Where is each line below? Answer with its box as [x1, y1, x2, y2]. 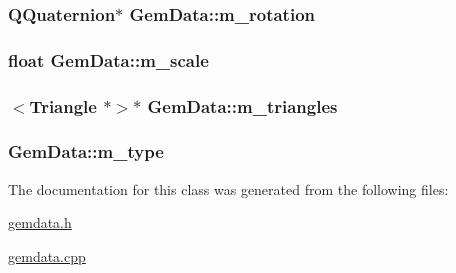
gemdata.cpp [8, 245, 86, 266]
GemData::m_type [8, 139, 164, 164]
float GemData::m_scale [8, 47, 209, 72]
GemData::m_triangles [147, 93, 338, 118]
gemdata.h [8, 212, 72, 233]
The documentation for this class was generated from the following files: [8, 178, 449, 199]
